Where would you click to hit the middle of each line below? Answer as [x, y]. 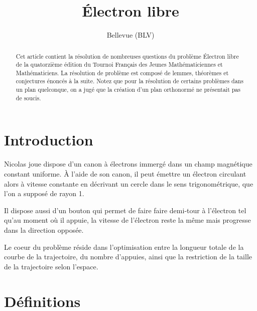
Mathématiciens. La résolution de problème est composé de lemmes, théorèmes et [122, 72]
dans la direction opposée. [44, 229]
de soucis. [28, 98]
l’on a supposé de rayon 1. [44, 193]
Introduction [49, 140]
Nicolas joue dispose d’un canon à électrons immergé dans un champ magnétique [128, 164]
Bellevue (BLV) [131, 35]
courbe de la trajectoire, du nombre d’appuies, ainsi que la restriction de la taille [128, 257]
